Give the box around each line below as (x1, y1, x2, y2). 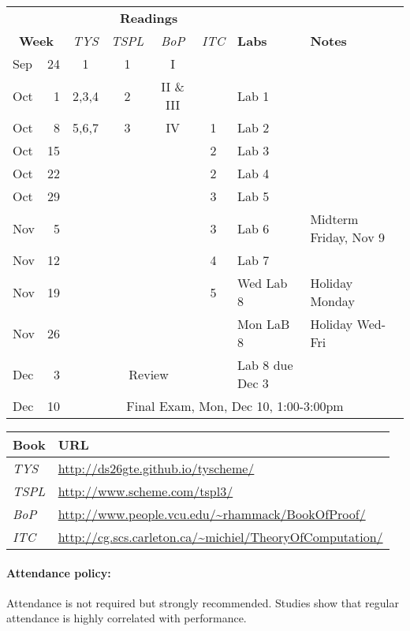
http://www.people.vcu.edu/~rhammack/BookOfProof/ (58, 505, 366, 523)
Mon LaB (237, 315, 290, 333)
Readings (119, 9, 178, 27)
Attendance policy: (6, 564, 111, 581)
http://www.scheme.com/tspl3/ (58, 482, 233, 500)
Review (129, 364, 169, 383)
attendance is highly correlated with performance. (6, 610, 247, 626)
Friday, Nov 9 (310, 228, 385, 246)
